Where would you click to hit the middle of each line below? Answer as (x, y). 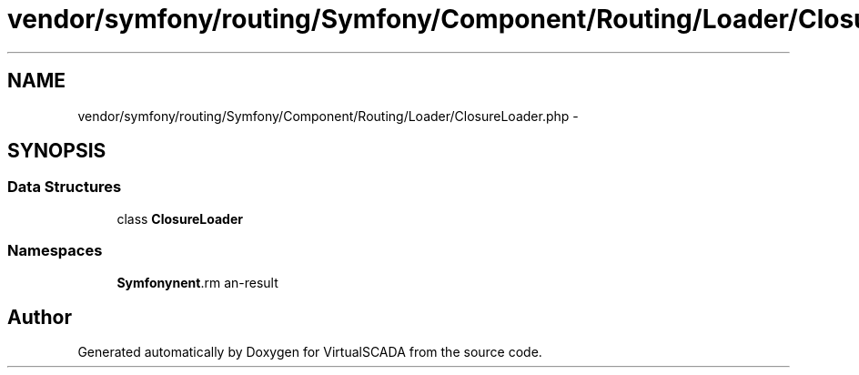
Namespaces (55, 251)
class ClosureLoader (180, 218)
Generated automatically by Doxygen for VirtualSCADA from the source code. (310, 352)
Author (40, 317)
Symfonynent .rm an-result (197, 282)
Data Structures (65, 187)
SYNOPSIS (57, 151)
